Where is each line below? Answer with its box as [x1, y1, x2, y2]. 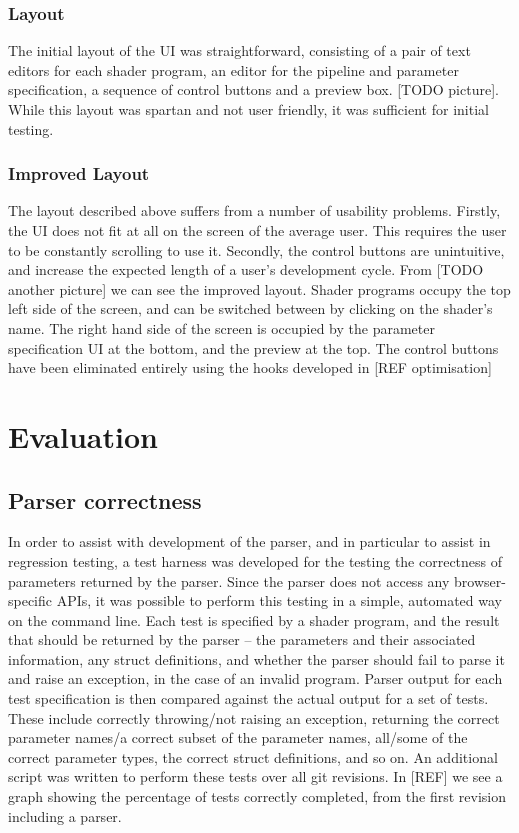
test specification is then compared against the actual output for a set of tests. [8, 688, 489, 709]
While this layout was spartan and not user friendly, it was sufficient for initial [8, 99, 489, 119]
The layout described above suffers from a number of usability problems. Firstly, [8, 200, 501, 221]
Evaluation [8, 415, 158, 456]
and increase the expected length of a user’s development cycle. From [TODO [8, 259, 484, 280]
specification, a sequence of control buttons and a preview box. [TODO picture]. [8, 79, 499, 100]
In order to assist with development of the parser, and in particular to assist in [8, 531, 491, 552]
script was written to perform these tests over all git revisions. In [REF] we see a [8, 766, 503, 787]
